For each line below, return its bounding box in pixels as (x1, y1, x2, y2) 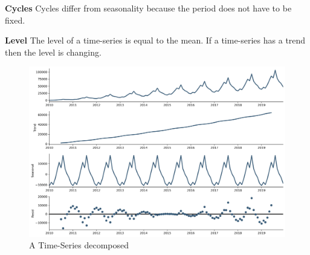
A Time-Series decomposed (29, 239, 129, 251)
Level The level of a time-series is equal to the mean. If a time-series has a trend (5, 34, 306, 47)
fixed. (5, 13, 25, 26)
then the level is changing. (5, 45, 102, 58)
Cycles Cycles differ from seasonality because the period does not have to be (5, 2, 292, 14)
